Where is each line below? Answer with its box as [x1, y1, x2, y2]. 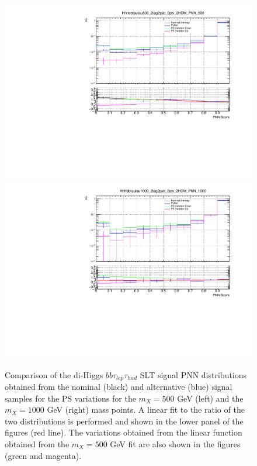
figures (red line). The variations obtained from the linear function [5, 426, 242, 438]
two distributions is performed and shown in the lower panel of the [5, 414, 244, 427]
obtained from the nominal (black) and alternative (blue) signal [5, 380, 232, 392]
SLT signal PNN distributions [140, 368, 247, 381]
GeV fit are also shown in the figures [110, 437, 241, 450]
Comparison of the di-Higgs [5, 368, 103, 381]
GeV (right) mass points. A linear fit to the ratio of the [47, 403, 245, 416]
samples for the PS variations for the [5, 392, 136, 404]
